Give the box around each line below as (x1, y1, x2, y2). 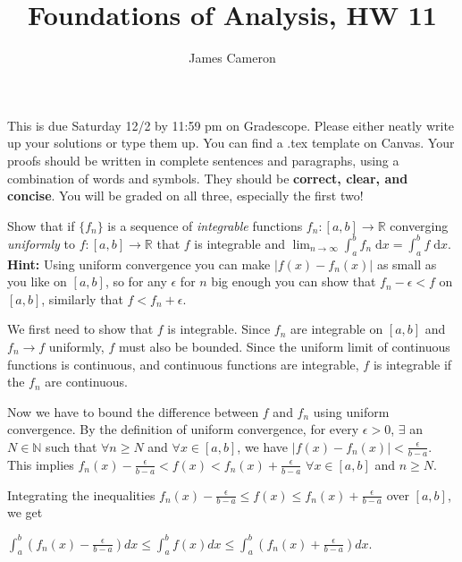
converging (390, 216, 449, 234)
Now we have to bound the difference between (7, 402, 259, 421)
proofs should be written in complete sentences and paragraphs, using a (7, 150, 399, 169)
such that (46, 437, 97, 456)
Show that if (7, 216, 75, 234)
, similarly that (41, 289, 123, 308)
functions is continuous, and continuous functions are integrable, (7, 354, 359, 373)
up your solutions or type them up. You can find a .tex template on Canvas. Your (7, 133, 455, 152)
